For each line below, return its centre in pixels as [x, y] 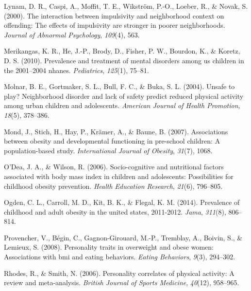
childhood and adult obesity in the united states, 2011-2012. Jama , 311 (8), [115, 211]
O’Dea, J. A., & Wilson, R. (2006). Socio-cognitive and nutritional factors [114, 167]
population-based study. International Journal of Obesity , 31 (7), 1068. [108, 150]
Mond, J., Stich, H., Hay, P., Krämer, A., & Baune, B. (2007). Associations [116, 131]
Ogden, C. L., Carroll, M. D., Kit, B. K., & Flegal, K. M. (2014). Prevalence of [122, 202]
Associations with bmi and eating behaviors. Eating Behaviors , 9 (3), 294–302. [120, 257]
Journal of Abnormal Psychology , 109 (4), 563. [72, 34]
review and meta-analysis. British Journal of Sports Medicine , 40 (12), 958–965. [122, 282]
